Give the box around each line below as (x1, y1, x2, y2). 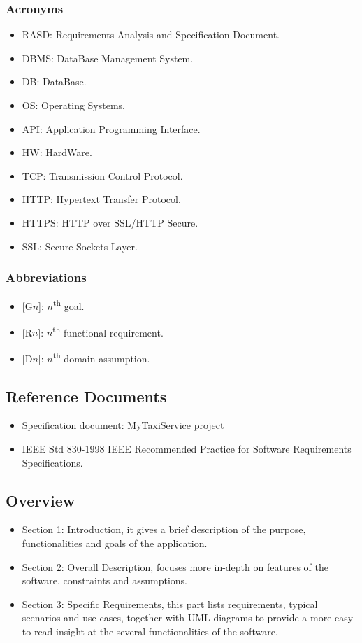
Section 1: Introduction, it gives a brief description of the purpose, (22, 522, 306, 537)
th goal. (52, 297, 85, 313)
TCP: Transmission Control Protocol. (22, 168, 183, 183)
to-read (22, 623, 53, 638)
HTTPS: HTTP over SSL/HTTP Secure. (22, 215, 198, 229)
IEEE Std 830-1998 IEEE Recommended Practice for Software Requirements (22, 441, 352, 455)
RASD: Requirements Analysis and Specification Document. (22, 27, 280, 42)
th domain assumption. (52, 348, 150, 365)
